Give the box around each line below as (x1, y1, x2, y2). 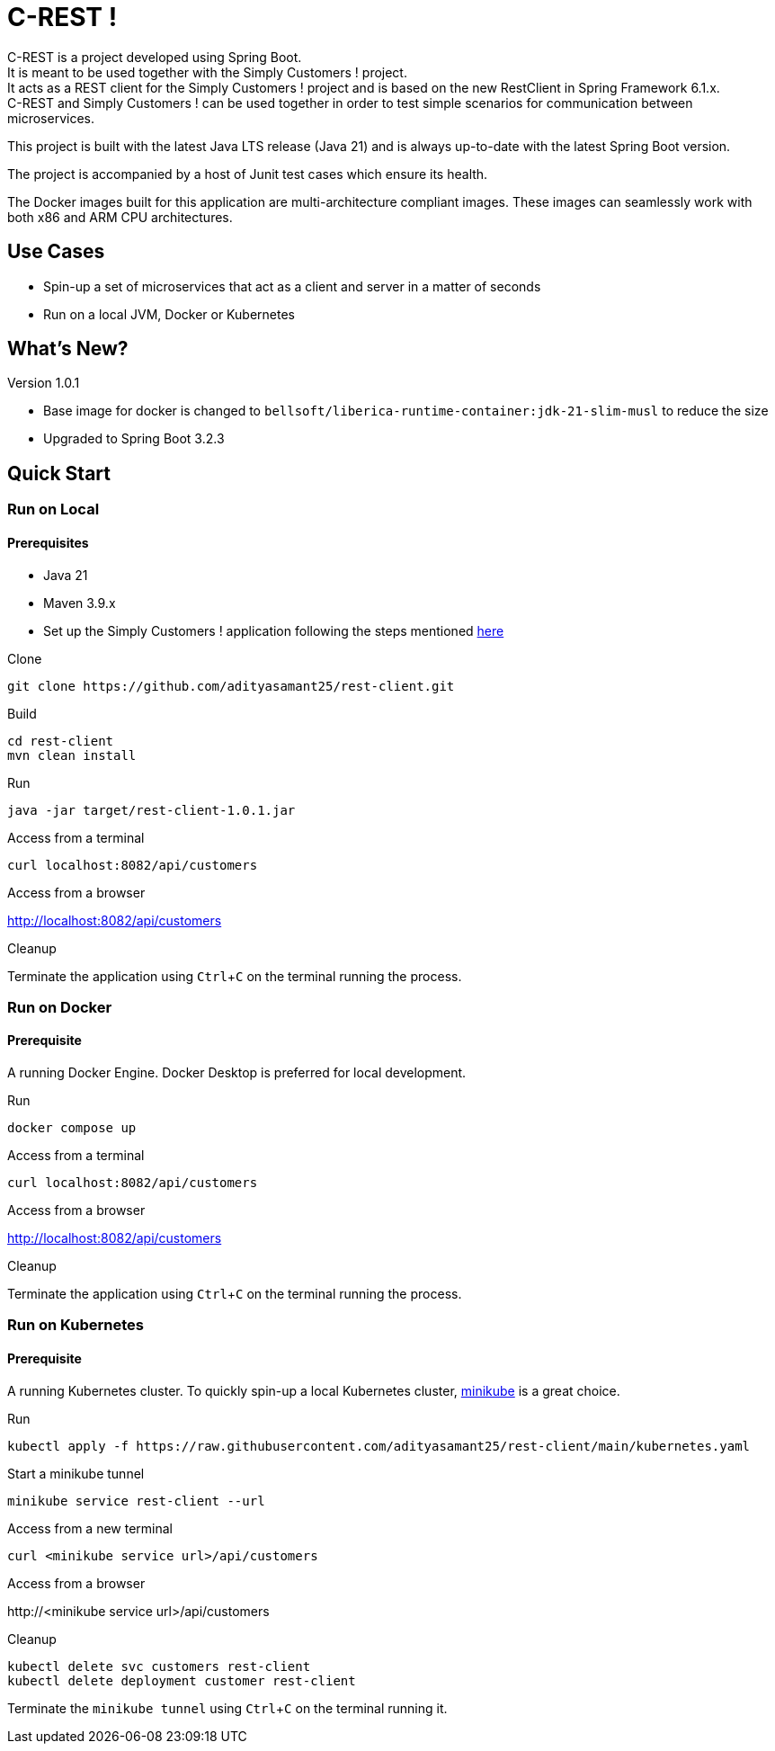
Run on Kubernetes (7, 1316, 144, 1335)
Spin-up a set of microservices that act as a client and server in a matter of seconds (43, 278, 541, 294)
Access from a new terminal (7, 1520, 173, 1536)
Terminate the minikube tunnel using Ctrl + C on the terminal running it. (7, 1700, 448, 1716)
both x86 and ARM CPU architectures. (7, 209, 233, 225)
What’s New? (7, 337, 129, 361)
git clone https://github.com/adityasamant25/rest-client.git (7, 678, 455, 693)
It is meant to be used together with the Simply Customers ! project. (7, 64, 407, 80)
